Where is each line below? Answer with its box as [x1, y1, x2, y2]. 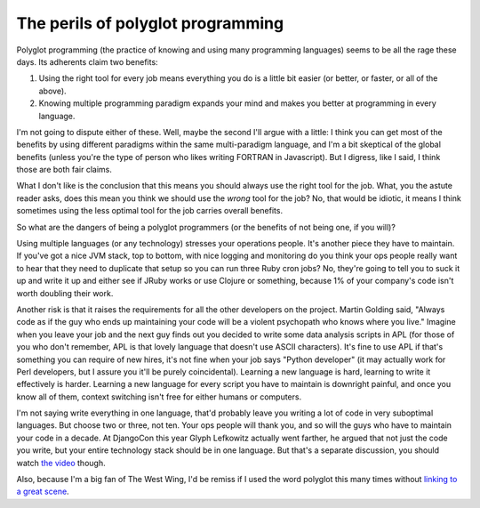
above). [38, 85, 67, 96]
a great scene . [16, 486, 70, 497]
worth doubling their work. [16, 287, 114, 298]
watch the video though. [16, 457, 106, 468]
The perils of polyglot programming [16, 13, 284, 33]
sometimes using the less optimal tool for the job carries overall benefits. [16, 206, 284, 216]
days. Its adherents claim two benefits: [16, 56, 159, 67]
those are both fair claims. [16, 165, 113, 175]
